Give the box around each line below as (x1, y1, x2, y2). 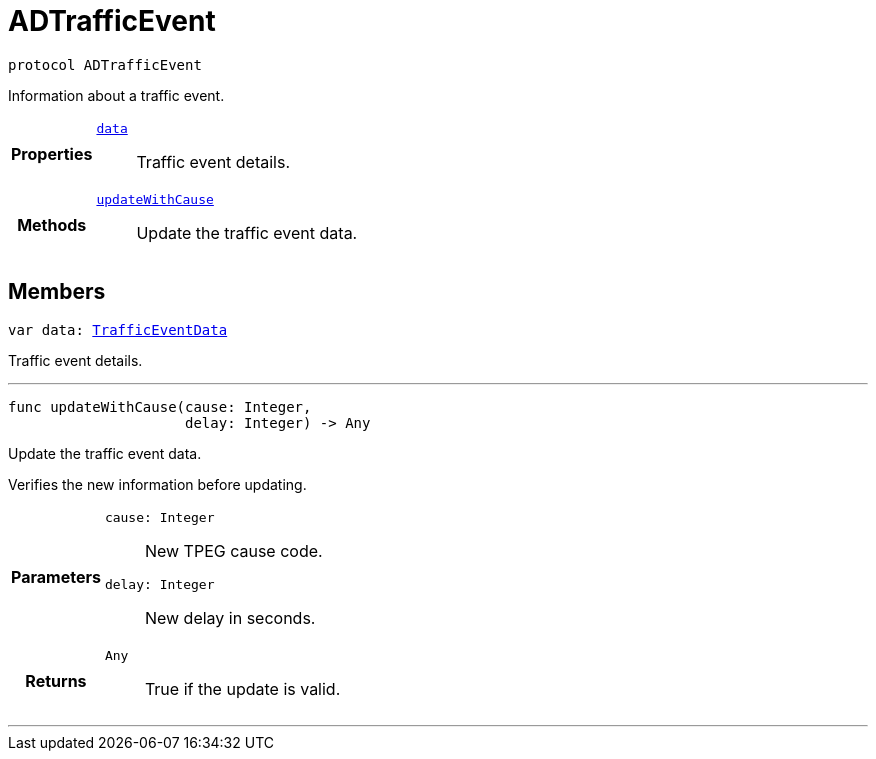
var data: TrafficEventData (8, 321, 228, 338)
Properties (11, 144, 93, 165)
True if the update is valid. (144, 678, 341, 699)
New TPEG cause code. (144, 540, 323, 561)
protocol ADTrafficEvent (8, 56, 202, 73)
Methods (17, 215, 87, 236)
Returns (25, 671, 87, 692)
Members (8, 279, 106, 305)
